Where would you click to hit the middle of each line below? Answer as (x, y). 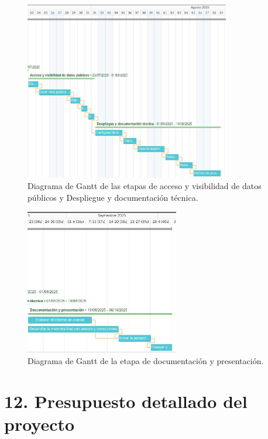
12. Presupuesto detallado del (126, 401)
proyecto (39, 423)
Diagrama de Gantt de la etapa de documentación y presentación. (146, 361)
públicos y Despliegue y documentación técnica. (113, 197)
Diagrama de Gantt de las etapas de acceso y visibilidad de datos (145, 186)
